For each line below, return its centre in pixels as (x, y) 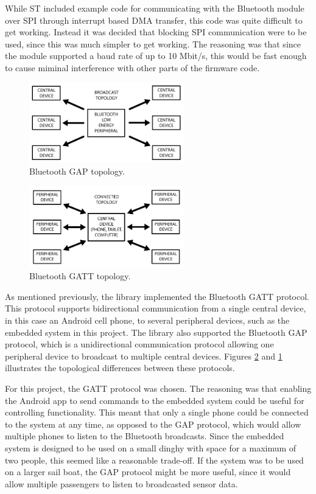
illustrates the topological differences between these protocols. (120, 368)
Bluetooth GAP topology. (77, 171)
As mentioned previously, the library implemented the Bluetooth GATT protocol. (157, 296)
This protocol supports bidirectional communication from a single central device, (156, 308)
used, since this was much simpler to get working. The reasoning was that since (153, 43)
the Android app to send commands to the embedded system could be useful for (155, 400)
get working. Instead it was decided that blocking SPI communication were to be (156, 32)
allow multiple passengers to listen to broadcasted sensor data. (121, 483)
